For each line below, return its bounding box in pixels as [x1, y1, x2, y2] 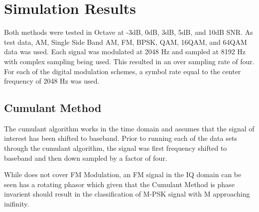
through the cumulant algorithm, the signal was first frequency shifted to [4, 143, 227, 153]
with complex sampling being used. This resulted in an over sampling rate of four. [4, 56, 255, 66]
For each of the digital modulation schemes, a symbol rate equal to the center [4, 66, 241, 76]
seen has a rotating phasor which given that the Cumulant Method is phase [4, 179, 235, 189]
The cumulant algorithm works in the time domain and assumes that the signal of [4, 123, 255, 133]
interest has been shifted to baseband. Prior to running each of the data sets [4, 133, 237, 143]
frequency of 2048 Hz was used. [4, 76, 100, 86]
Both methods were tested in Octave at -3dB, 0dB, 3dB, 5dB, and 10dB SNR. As [4, 27, 253, 37]
